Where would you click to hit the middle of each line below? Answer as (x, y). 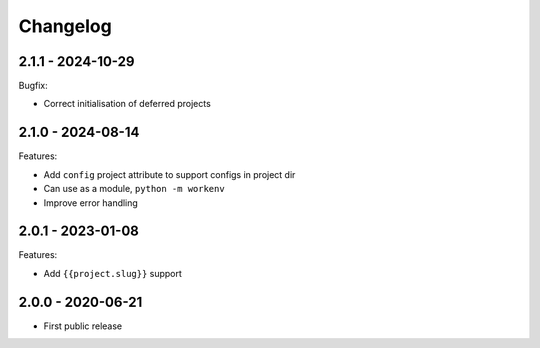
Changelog (65, 26)
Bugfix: (33, 86)
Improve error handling (91, 202)
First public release (83, 326)
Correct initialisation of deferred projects (127, 104)
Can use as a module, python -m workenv (134, 189)
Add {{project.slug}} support (112, 273)
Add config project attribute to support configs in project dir (169, 174)
